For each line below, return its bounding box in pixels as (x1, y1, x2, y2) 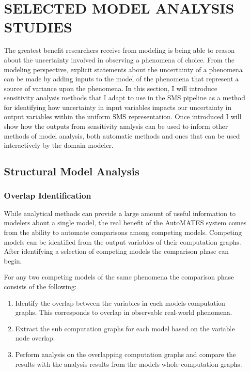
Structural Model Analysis (4, 164, 140, 179)
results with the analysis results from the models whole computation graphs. (15, 358, 242, 369)
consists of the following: (4, 281, 77, 291)
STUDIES (4, 17, 73, 37)
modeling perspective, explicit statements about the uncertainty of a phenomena (4, 64, 243, 74)
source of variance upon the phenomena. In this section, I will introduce (4, 83, 218, 93)
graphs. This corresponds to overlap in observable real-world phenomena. (15, 307, 232, 317)
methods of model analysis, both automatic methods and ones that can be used (4, 130, 240, 140)
